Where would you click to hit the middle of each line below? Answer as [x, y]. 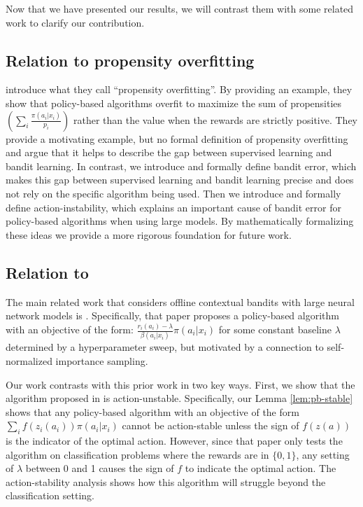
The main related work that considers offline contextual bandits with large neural [180, 301]
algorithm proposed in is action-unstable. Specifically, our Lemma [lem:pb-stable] [179, 398]
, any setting [323, 454]
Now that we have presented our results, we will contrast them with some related [180, 8]
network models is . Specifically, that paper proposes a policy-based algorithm [172, 315]
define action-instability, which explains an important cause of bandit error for [173, 207]
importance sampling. [102, 360]
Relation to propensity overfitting [130, 60]
